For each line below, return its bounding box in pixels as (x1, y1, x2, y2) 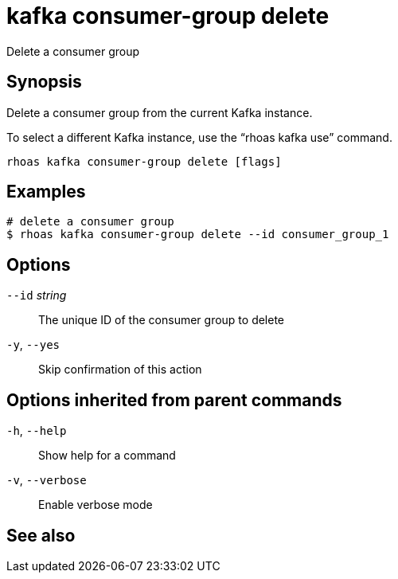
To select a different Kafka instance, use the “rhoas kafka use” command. (6, 130, 392, 144)
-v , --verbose (6, 473, 87, 487)
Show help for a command (38, 448, 176, 463)
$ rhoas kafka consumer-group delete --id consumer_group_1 (6, 228, 389, 241)
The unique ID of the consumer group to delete (38, 313, 285, 327)
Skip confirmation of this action (38, 362, 202, 377)
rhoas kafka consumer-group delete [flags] (6, 155, 282, 168)
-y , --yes (6, 338, 60, 352)
